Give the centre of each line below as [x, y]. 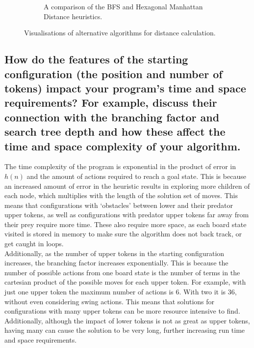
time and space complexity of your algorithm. [123, 146]
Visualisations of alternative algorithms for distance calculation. [120, 33]
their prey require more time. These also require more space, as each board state [126, 224]
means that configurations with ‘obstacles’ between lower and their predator [119, 205]
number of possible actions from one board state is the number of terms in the [122, 272]
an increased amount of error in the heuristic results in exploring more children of [127, 186]
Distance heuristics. [73, 16]
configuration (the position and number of [114, 73]
